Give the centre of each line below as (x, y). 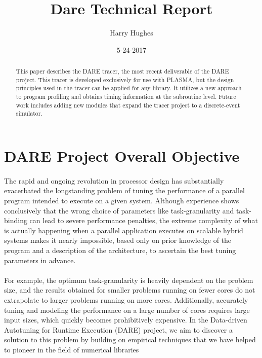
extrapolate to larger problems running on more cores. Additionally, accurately (126, 299)
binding (16, 220)
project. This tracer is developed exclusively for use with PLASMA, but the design (125, 79)
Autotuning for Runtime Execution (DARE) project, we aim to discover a (118, 329)
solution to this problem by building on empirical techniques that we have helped (130, 339)
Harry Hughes (132, 33)
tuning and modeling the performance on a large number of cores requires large (127, 310)
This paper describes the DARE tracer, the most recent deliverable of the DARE (122, 71)
